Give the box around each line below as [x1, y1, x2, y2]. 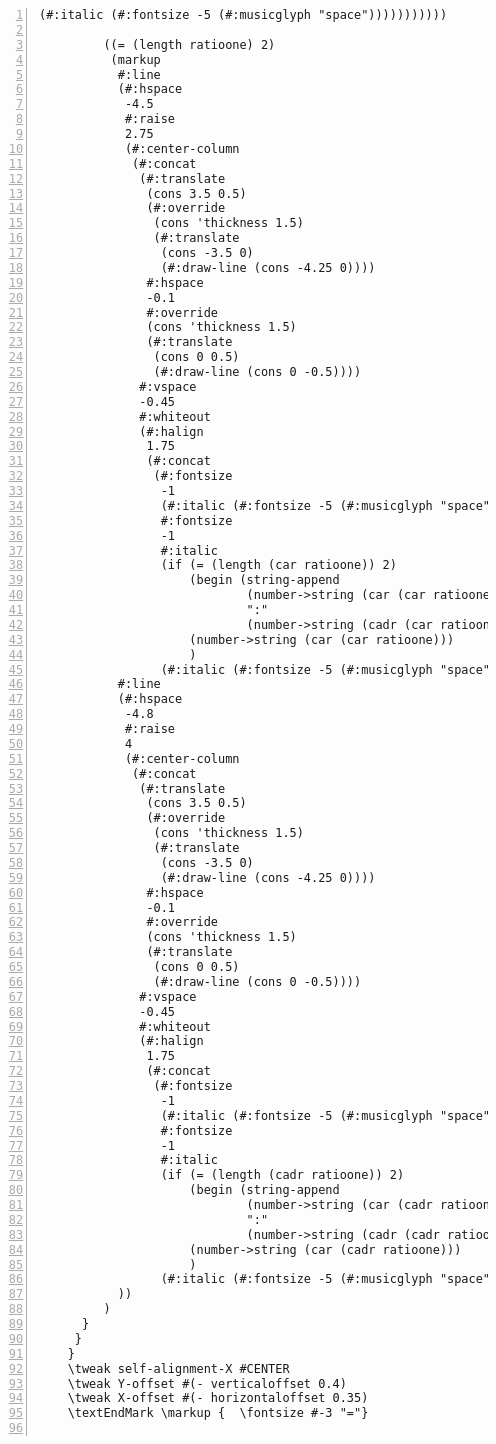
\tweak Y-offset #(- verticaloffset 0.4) [67, 1376, 347, 1391]
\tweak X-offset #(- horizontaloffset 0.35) [67, 1391, 369, 1406]
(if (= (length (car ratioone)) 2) [160, 558, 397, 573]
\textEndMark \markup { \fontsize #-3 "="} [67, 1406, 369, 1421]
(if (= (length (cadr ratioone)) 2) [160, 1168, 405, 1183]
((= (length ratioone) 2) [103, 37, 276, 52]
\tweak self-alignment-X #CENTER [67, 1361, 290, 1376]
